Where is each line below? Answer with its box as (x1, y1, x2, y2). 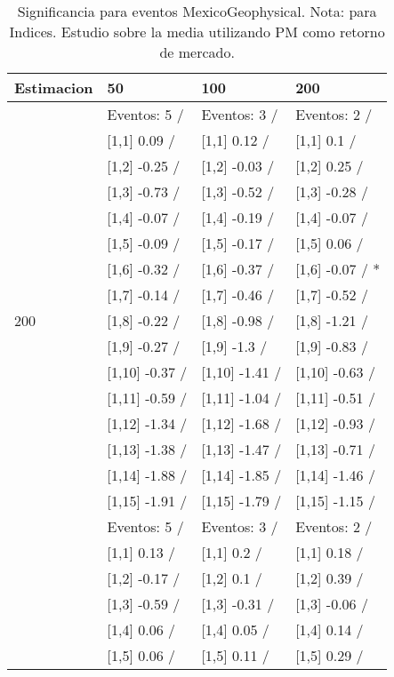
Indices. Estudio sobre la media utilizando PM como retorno (9, 21, 385, 42)
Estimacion (14, 77, 93, 98)
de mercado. (159, 42, 235, 62)
